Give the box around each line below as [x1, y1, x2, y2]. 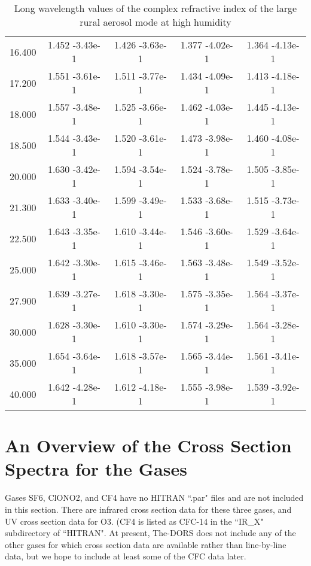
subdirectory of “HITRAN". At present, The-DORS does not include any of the [5, 527, 296, 539]
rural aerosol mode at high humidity [80, 15, 231, 29]
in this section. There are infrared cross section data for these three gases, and [5, 503, 292, 515]
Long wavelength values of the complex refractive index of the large [14, 1, 297, 15]
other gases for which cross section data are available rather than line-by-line [5, 538, 286, 550]
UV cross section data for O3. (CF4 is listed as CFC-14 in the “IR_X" [5, 515, 264, 527]
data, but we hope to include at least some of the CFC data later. [5, 550, 246, 562]
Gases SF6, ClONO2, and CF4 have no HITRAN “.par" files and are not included [5, 491, 304, 504]
